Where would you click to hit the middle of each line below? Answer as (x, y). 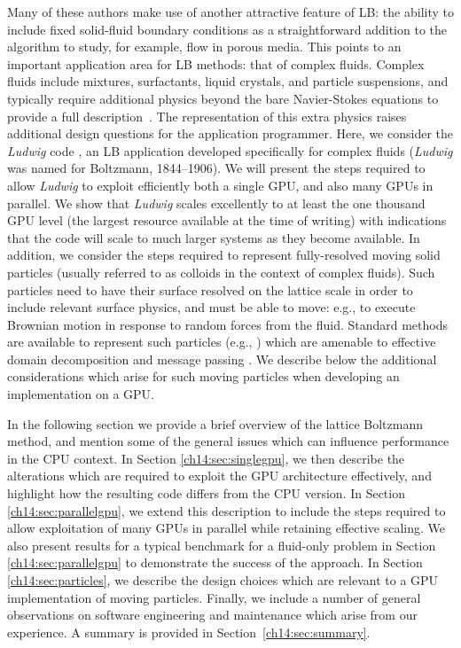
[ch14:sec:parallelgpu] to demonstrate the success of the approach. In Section (215, 562)
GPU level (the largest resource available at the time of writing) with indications (227, 220)
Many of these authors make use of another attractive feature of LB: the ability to (230, 12)
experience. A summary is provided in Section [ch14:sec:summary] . (189, 632)
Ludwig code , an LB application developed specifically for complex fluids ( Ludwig (230, 150)
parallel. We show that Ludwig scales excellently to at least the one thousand (216, 203)
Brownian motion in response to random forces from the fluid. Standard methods (227, 324)
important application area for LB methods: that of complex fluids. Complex (216, 63)
